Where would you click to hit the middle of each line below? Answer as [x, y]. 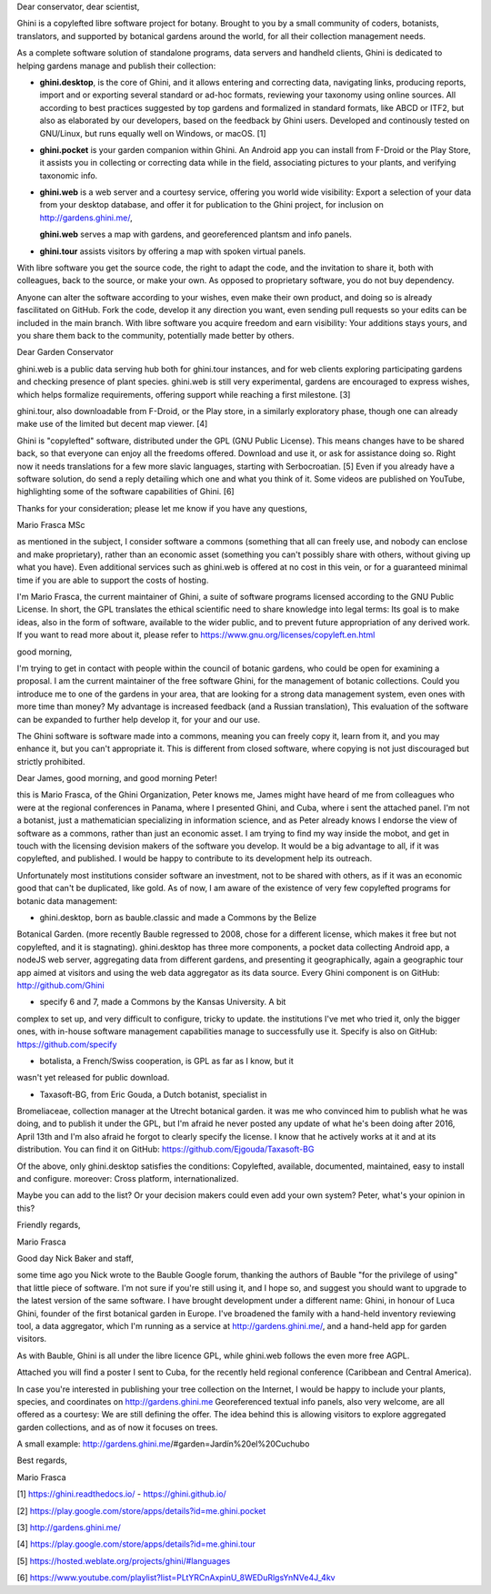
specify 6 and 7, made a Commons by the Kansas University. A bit [163, 1002]
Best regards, [42, 1460]
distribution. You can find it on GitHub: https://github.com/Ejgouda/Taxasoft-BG [165, 1149]
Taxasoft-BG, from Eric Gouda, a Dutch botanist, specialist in [153, 1094]
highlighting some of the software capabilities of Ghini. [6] [126, 492]
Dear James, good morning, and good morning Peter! [117, 778]
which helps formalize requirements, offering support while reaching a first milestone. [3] [184, 394]
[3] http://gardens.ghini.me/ [69, 1528]
